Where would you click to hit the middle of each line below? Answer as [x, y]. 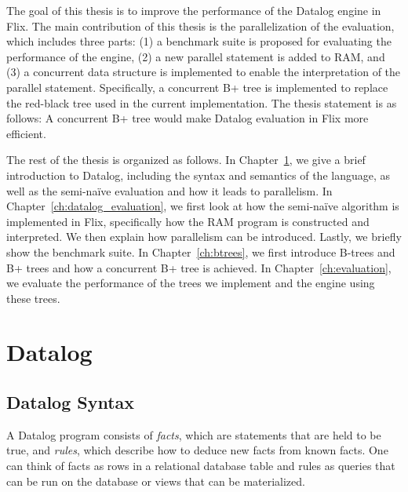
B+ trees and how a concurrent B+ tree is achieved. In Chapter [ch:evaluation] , [199, 267]
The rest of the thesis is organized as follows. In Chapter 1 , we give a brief [186, 160]
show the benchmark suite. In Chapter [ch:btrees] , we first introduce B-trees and [201, 251]
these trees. [33, 298]
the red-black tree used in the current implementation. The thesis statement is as [202, 102]
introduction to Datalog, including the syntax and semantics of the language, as [199, 175]
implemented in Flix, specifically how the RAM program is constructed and [188, 221]
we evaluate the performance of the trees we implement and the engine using [191, 283]
